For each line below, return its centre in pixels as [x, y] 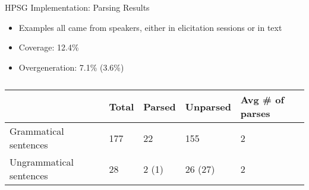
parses [255, 113]
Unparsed [208, 106]
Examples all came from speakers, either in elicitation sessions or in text [150, 27]
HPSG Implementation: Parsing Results [77, 7]
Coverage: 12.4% [49, 47]
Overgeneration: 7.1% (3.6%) [71, 67]
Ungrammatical [42, 162]
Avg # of [262, 100]
